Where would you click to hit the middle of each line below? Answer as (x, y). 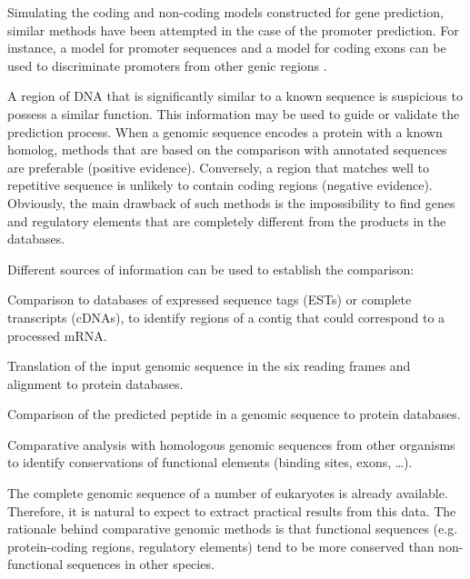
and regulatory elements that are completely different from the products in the (227, 220)
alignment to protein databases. (95, 383)
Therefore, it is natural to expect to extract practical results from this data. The (232, 510)
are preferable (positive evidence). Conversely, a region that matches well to (218, 167)
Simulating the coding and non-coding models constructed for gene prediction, (225, 12)
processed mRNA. (57, 335)
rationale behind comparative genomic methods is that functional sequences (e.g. (233, 529)
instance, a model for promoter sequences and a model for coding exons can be (227, 48)
